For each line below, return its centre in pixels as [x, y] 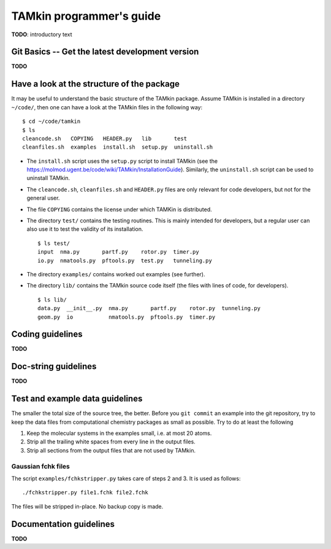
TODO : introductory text [42, 34]
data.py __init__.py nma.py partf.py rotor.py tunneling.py [149, 308]
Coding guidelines [47, 334]
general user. [43, 198]
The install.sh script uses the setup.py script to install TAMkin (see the [122, 161]
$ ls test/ [54, 243]
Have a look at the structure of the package [96, 84]
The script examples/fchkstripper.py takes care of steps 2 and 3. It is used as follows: [126, 478]
